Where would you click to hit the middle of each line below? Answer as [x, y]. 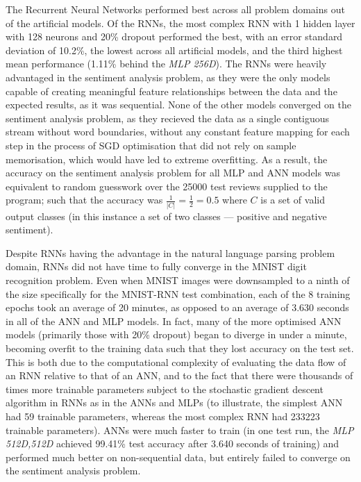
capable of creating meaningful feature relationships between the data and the [171, 91]
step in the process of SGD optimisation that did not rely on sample [151, 145]
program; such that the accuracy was [84, 200]
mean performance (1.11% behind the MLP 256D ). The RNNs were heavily [166, 64]
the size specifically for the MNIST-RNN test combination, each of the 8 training [178, 293]
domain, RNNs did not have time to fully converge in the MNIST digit [156, 266]
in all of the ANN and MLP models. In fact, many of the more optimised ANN [174, 321]
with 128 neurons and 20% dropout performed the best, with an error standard [174, 36]
